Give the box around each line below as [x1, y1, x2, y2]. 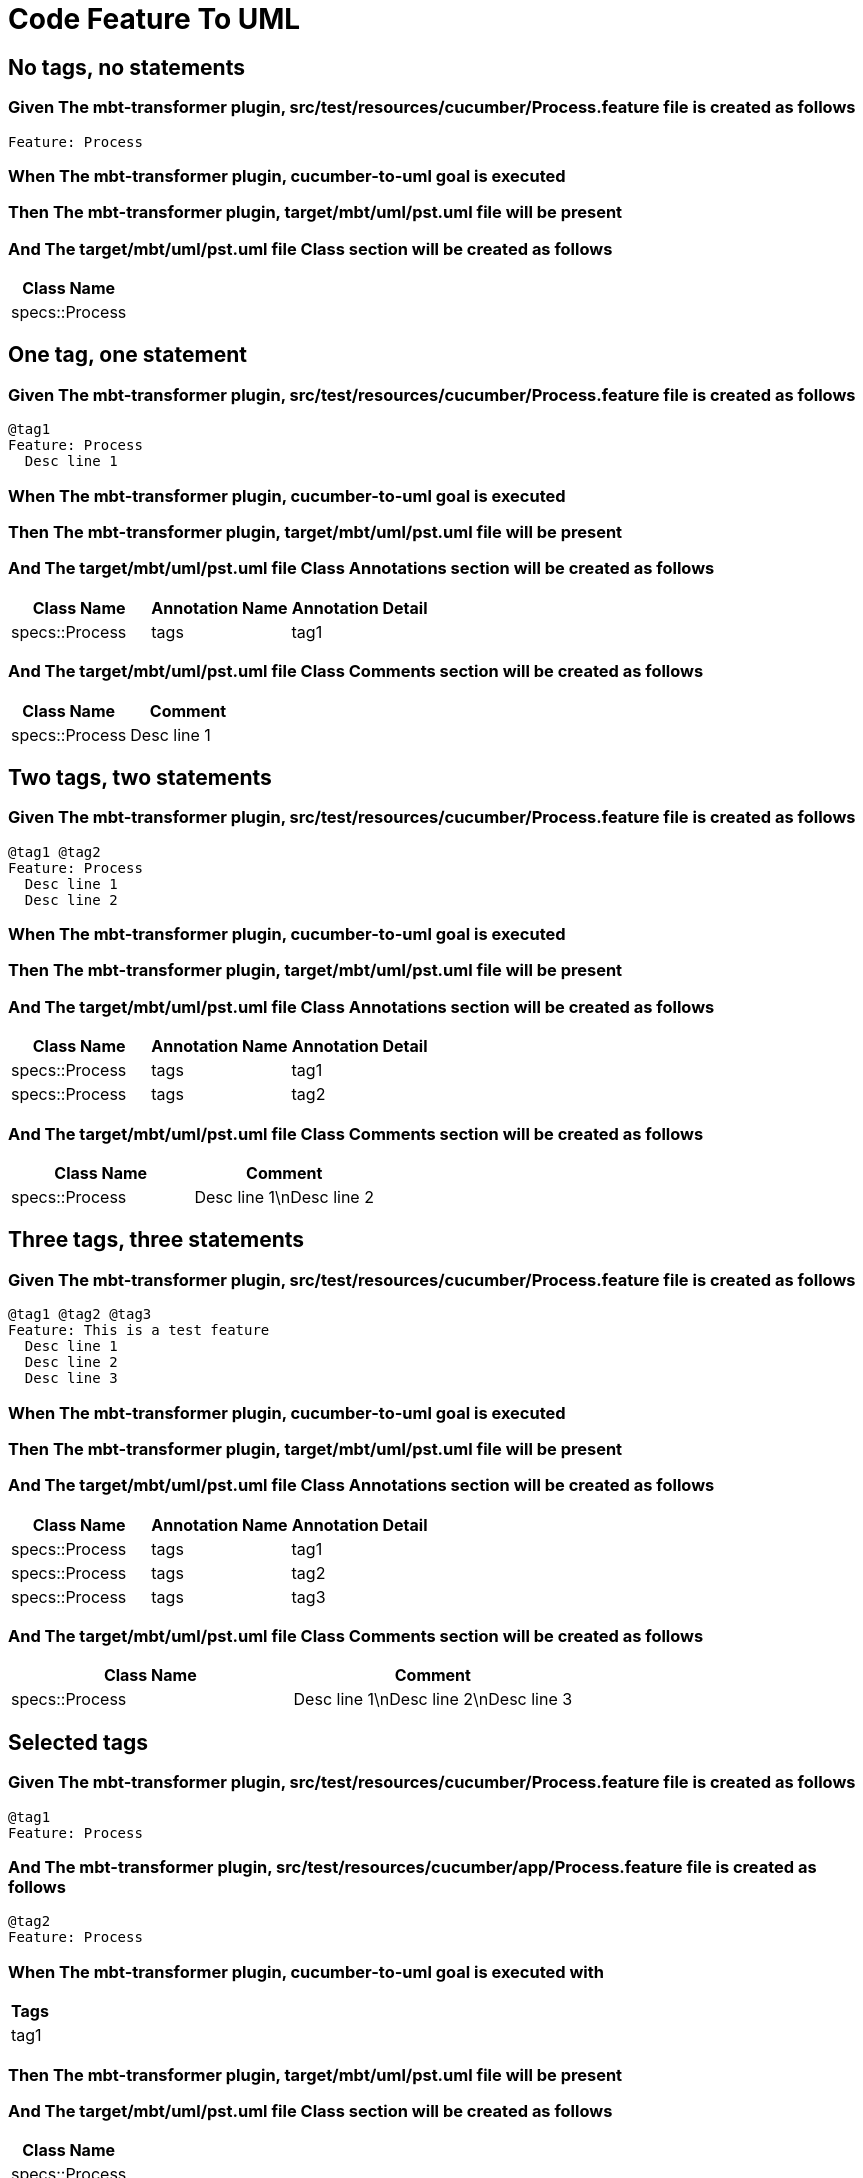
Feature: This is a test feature [8, 1322, 270, 1339]
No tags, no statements [8, 54, 245, 80]
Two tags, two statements [8, 764, 272, 790]
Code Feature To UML [8, 2, 301, 36]
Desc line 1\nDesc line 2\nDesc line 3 [293, 1689, 573, 1710]
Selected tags [8, 1729, 149, 1755]
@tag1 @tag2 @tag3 [8, 1306, 152, 1323]
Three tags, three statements [8, 1227, 305, 1253]
